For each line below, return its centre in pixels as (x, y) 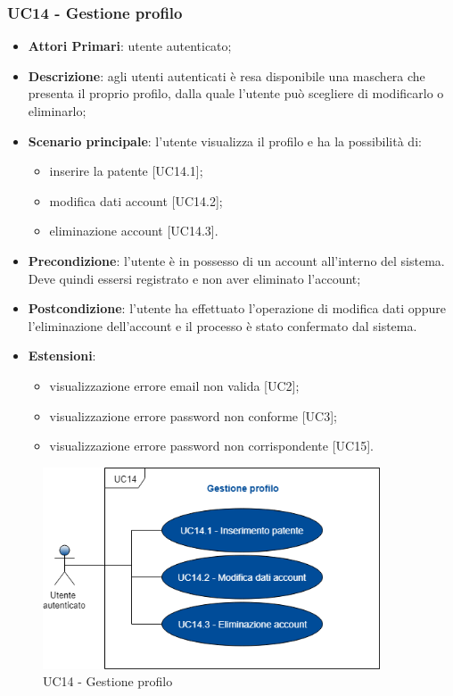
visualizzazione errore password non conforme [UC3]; (194, 415)
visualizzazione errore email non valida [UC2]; (174, 385)
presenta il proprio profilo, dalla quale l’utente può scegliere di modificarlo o (236, 93)
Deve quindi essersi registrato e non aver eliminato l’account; (194, 278)
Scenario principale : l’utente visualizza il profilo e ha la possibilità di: (225, 141)
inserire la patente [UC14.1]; (126, 171)
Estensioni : (62, 356)
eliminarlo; (57, 111)
